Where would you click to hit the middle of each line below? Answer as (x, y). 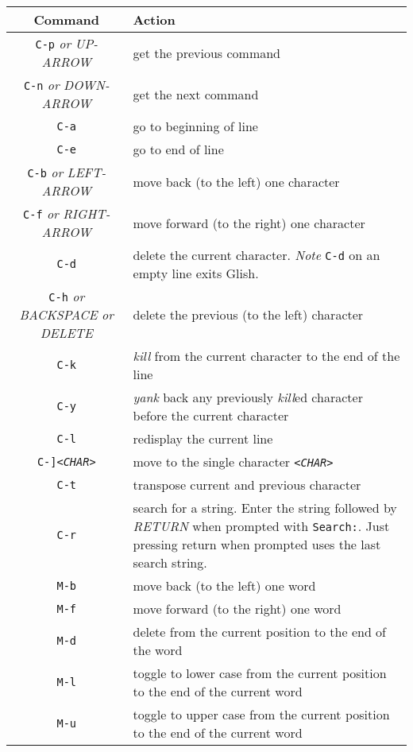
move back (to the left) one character (236, 181)
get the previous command (207, 52)
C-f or (41, 213)
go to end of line (178, 149)
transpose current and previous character (247, 485)
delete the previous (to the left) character (248, 314)
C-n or (41, 85)
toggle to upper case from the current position (261, 714)
